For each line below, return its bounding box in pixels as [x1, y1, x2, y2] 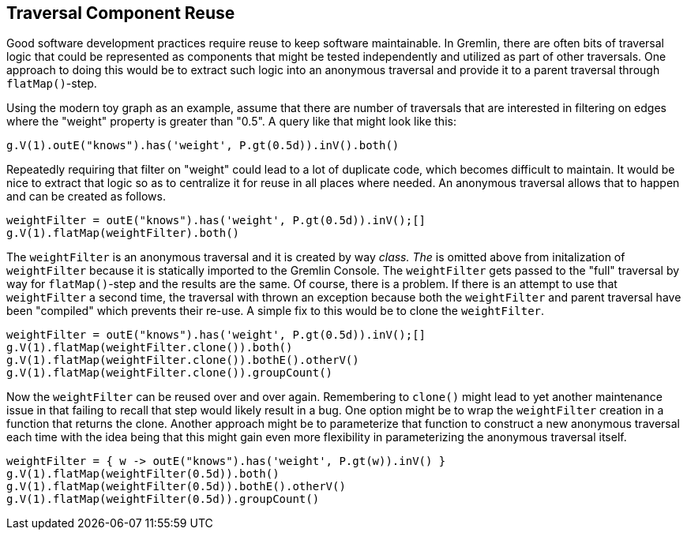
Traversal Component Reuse [6, 3, 235, 23]
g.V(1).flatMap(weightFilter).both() [6, 227, 240, 240]
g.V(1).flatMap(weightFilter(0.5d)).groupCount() [6, 493, 320, 506]
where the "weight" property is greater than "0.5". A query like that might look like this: [6, 114, 456, 129]
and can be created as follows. [6, 189, 166, 204]
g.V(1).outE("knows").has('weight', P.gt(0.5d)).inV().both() [6, 139, 400, 152]
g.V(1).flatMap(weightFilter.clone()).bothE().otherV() [6, 354, 359, 367]
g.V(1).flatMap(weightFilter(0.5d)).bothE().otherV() [6, 480, 346, 493]
